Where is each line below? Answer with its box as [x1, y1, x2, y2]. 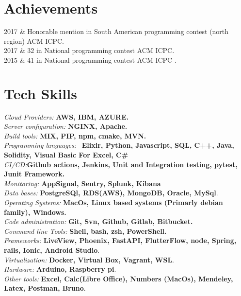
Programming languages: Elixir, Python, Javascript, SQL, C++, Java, [4, 140, 234, 150]
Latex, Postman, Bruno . [4, 283, 86, 293]
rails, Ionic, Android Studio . [4, 244, 100, 255]
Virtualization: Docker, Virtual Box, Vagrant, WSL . [4, 254, 174, 264]
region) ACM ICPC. [4, 35, 64, 46]
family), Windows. [4, 207, 66, 217]
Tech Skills [4, 83, 77, 103]
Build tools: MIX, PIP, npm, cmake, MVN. [4, 130, 146, 140]
